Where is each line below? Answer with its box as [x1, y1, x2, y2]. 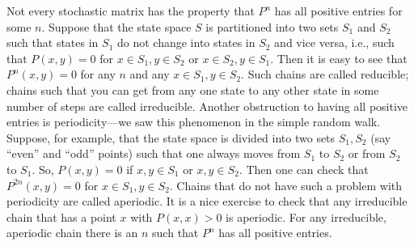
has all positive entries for [274, 2, 403, 19]
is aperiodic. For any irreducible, [226, 208, 387, 225]
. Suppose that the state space [41, 18, 192, 35]
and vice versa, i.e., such [274, 34, 395, 51]
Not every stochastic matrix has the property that [6, 2, 255, 19]
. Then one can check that [239, 160, 369, 177]
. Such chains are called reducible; [241, 66, 409, 83]
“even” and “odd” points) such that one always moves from [6, 145, 301, 162]
